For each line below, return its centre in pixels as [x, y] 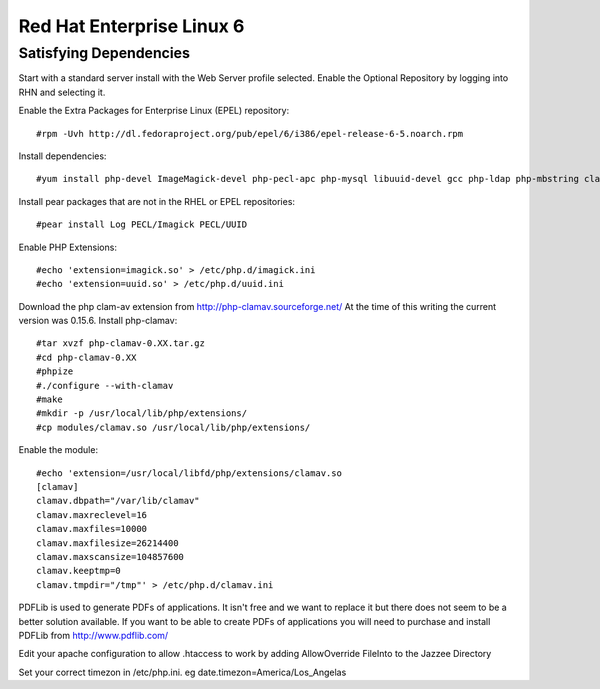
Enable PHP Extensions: [67, 247]
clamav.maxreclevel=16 [92, 514]
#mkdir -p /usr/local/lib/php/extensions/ [142, 413]
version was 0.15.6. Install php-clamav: [98, 321]
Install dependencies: [62, 156]
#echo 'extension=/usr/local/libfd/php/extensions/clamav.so [189, 473]
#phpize [55, 371]
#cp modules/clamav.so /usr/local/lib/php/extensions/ [173, 427]
